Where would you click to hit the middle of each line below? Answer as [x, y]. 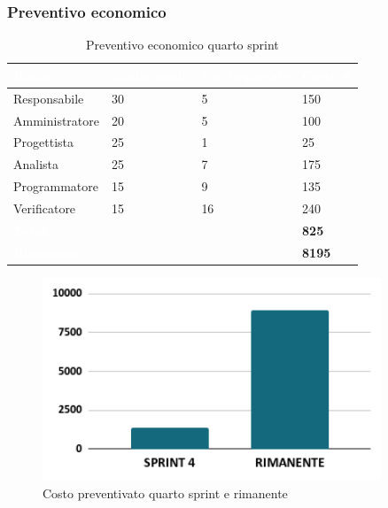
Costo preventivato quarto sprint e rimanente [165, 493]
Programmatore [56, 186]
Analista [36, 164]
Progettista [43, 142]
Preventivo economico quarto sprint [182, 45]
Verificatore [45, 208]
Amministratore [56, 120]
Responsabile [49, 98]
